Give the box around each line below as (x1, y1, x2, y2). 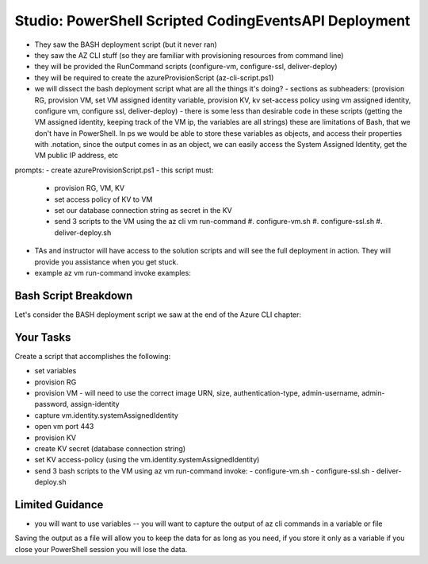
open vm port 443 (34, 422, 94, 431)
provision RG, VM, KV (54, 183, 125, 193)
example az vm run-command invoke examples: (34, 268, 192, 277)
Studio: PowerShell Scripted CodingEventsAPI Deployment (14, 12, 411, 29)
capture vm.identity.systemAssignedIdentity (34, 410, 178, 420)
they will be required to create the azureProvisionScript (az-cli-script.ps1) (34, 72, 274, 83)
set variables (34, 366, 77, 376)
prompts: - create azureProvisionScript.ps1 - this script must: (14, 165, 214, 175)
